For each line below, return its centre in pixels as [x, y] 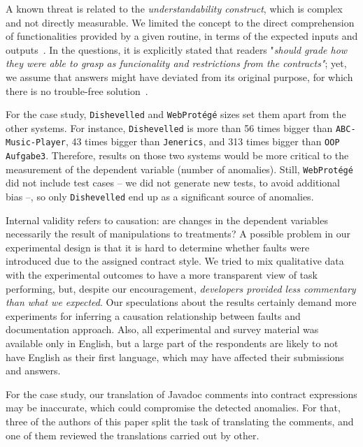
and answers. [33, 371]
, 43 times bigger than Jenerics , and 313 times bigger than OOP [202, 141]
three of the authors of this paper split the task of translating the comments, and [180, 421]
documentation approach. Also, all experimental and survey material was [162, 329]
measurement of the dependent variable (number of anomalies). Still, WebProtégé [179, 169]
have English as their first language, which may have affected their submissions [175, 357]
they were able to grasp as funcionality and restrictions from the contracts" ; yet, [176, 63]
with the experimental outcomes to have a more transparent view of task [162, 275]
